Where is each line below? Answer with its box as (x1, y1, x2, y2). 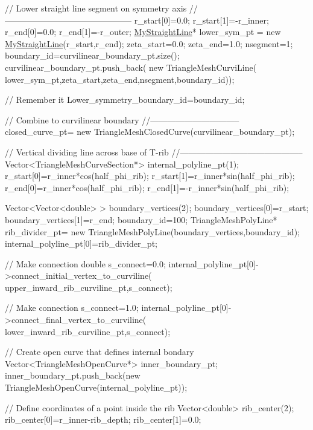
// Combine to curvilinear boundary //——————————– (5, 113, 239, 126)
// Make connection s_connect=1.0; (5, 301, 139, 314)
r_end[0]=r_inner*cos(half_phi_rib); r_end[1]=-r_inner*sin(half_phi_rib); (5, 181, 289, 194)
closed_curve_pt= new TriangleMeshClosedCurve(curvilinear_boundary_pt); (5, 125, 295, 138)
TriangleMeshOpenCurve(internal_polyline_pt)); (5, 381, 188, 394)
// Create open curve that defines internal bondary (5, 345, 194, 358)
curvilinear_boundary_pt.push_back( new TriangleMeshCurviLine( (5, 60, 257, 73)
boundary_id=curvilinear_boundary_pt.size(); (5, 49, 180, 62)
